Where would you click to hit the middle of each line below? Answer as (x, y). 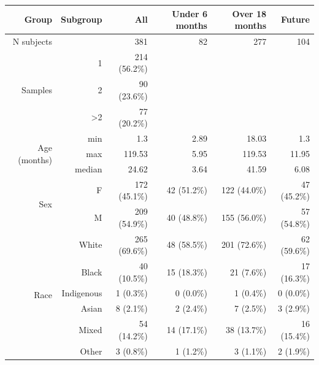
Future (295, 19)
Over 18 (249, 13)
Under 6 (190, 13)
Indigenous (82, 293)
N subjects (32, 41)
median (89, 168)
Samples (37, 90)
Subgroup (81, 19)
